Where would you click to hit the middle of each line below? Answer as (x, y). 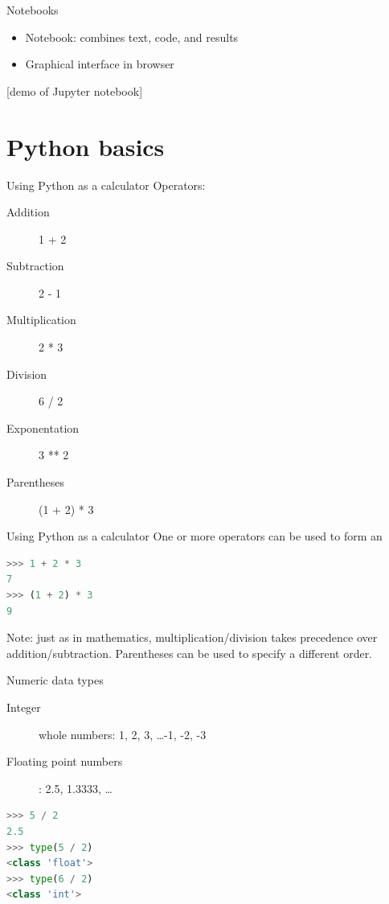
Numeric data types (55, 680)
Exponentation (43, 427)
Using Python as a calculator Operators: (106, 185)
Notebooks (33, 10)
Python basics (86, 146)
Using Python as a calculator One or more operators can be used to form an (194, 536)
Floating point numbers (65, 761)
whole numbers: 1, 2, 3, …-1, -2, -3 (123, 734)
